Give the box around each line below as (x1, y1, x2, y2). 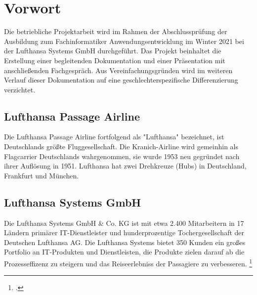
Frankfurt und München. (4, 170, 79, 180)
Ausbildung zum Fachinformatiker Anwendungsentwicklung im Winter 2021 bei (4, 36, 244, 46)
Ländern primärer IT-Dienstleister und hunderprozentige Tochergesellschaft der (4, 227, 245, 238)
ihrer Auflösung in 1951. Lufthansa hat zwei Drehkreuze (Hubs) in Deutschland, (4, 161, 247, 171)
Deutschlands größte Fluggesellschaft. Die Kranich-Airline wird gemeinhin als (4, 141, 239, 152)
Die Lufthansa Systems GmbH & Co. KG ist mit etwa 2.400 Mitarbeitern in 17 (4, 217, 244, 228)
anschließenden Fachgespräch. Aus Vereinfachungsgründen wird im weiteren (4, 65, 233, 75)
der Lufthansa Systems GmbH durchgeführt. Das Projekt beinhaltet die (4, 45, 221, 56)
